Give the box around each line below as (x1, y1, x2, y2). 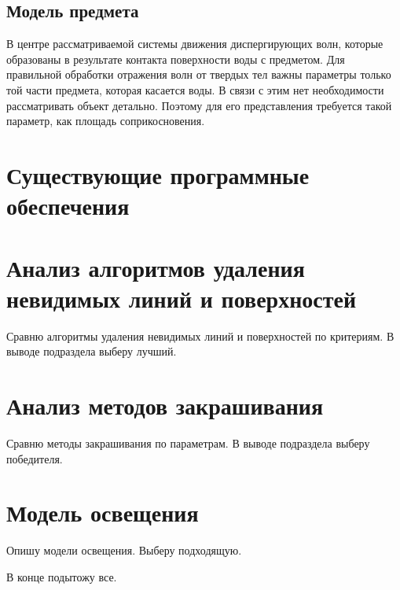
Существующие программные (6, 158, 310, 190)
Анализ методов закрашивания (6, 389, 324, 422)
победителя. (6, 450, 63, 466)
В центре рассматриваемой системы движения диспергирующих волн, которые (6, 35, 383, 52)
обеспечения (6, 190, 130, 222)
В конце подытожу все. (6, 568, 117, 584)
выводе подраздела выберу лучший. (6, 343, 177, 360)
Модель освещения (6, 496, 199, 529)
